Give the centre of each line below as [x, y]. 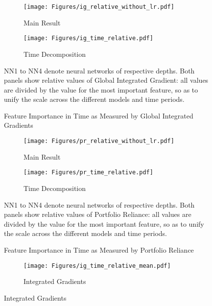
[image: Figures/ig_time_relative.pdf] [88, 38]
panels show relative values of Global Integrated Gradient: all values [106, 80]
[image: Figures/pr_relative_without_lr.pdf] [99, 141]
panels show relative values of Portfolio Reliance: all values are [98, 214]
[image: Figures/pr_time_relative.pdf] [88, 173]
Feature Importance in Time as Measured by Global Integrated [99, 115]
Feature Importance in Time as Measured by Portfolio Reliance [99, 249]
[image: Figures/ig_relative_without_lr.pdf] [99, 7]
